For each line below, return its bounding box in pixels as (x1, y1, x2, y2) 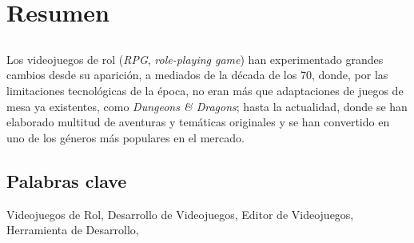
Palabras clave (6, 168, 127, 193)
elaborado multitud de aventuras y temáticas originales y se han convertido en (6, 114, 390, 130)
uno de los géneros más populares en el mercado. (6, 129, 245, 145)
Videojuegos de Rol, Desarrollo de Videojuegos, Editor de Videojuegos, (6, 205, 354, 222)
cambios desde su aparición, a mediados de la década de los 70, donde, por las (6, 66, 388, 83)
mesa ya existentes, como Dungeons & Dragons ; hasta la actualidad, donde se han (6, 98, 408, 114)
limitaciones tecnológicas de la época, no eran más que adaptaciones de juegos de (6, 82, 404, 98)
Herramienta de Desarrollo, (6, 221, 139, 238)
